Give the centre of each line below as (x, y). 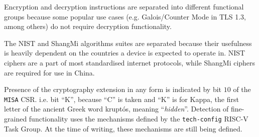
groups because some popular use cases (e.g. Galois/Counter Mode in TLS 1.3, (125, 16)
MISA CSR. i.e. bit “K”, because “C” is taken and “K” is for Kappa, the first (121, 99)
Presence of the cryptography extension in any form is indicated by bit (113, 89)
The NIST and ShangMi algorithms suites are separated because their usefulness (128, 43)
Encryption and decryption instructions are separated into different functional (124, 6)
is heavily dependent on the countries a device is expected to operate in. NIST (125, 53)
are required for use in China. (49, 72)
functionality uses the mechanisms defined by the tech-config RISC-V (139, 118)
